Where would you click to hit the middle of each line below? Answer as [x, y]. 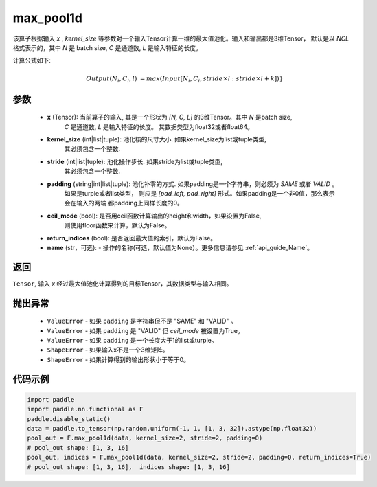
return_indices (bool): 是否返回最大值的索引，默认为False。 [132, 238]
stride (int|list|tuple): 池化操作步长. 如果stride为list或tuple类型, [135, 161]
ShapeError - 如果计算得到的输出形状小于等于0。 [118, 359]
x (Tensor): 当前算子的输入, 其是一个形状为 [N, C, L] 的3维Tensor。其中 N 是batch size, [170, 117]
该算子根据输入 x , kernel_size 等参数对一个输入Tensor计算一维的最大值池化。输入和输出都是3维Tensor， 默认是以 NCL [181, 38]
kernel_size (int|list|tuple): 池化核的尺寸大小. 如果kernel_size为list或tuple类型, [157, 139]
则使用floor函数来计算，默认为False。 [117, 225]
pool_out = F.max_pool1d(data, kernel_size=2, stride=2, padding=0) [145, 438]
